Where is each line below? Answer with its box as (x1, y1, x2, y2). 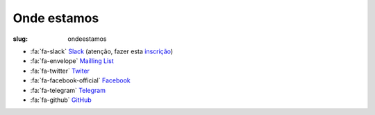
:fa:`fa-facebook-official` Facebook (30, 76, 131, 85)
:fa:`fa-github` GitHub (30, 96, 92, 104)
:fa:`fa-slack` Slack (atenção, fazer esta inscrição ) (30, 47, 174, 55)
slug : (12, 35, 28, 43)
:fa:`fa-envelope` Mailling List (30, 57, 114, 65)
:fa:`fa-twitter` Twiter (30, 67, 90, 75)
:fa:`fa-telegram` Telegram (30, 86, 106, 94)
